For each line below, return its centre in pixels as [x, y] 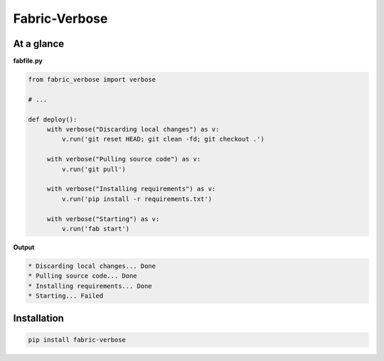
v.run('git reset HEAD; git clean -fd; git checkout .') [163, 139]
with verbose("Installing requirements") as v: [131, 189]
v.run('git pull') [94, 169]
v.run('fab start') [96, 228]
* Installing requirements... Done [90, 286]
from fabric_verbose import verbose [92, 80]
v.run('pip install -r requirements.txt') [137, 199]
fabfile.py [28, 61]
